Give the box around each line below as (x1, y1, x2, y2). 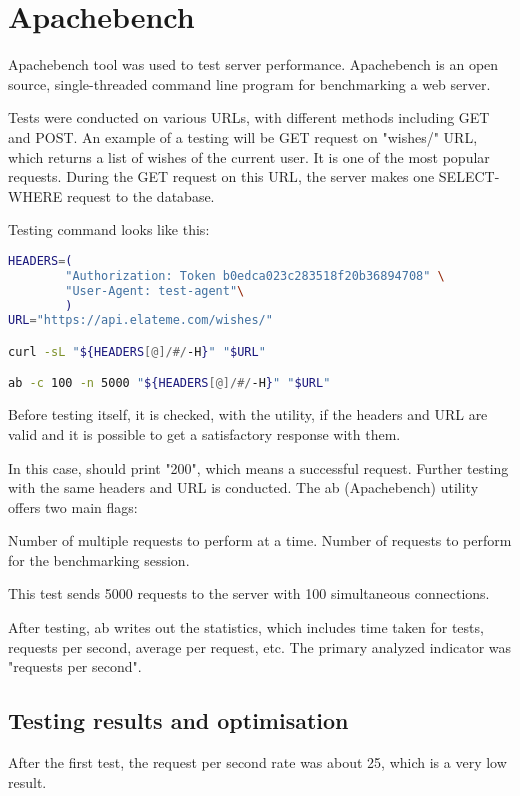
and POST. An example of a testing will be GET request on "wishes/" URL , (8, 126, 478, 147)
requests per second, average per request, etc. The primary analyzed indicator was (8, 636, 512, 657)
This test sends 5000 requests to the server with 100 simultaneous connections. (8, 583, 490, 604)
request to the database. (66, 185, 215, 206)
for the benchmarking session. (8, 549, 190, 570)
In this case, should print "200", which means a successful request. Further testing (8, 457, 509, 478)
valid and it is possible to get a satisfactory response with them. (8, 423, 401, 444)
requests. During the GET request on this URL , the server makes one (8, 166, 435, 187)
